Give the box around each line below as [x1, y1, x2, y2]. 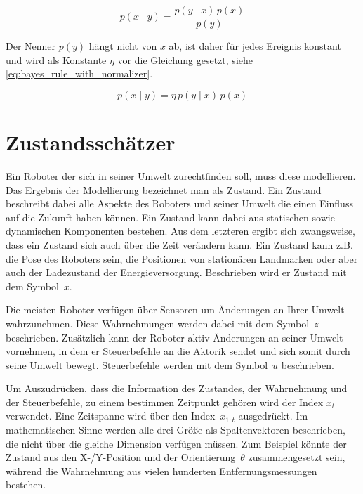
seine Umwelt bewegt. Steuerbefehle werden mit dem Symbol [6, 357, 268, 372]
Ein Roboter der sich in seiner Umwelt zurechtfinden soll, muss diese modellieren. [6, 168, 356, 183]
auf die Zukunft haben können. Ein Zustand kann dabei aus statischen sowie [6, 209, 335, 224]
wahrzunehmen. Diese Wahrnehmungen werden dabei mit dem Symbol [6, 316, 310, 330]
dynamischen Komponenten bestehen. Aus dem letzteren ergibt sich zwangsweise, [6, 223, 355, 238]
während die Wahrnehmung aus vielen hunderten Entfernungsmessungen [6, 463, 317, 478]
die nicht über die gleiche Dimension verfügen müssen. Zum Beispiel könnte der [6, 436, 347, 450]
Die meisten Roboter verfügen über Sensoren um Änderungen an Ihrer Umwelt [6, 302, 345, 317]
